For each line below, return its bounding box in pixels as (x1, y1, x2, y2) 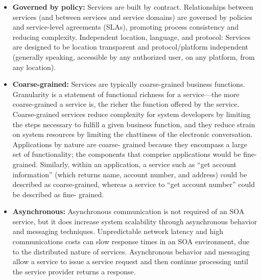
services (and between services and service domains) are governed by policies (12, 11, 252, 22)
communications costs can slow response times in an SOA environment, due (12, 236, 250, 247)
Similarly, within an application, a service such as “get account (40, 158, 237, 169)
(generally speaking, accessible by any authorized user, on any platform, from (12, 51, 255, 62)
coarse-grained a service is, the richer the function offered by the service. (12, 99, 240, 109)
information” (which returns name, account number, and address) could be (12, 169, 247, 179)
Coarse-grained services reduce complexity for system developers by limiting (12, 108, 251, 119)
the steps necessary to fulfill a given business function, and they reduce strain (12, 119, 255, 129)
